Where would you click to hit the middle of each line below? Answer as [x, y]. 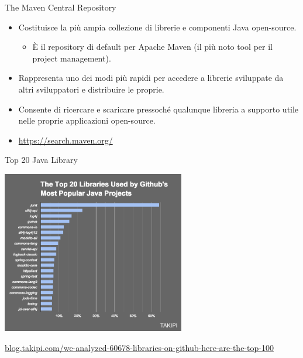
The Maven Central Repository [61, 7]
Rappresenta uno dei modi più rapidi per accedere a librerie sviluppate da [151, 78]
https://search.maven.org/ [66, 140]
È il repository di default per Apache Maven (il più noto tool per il [152, 47]
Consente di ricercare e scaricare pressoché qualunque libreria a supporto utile [159, 109]
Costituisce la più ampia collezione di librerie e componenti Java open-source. [157, 27]
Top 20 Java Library [41, 160]
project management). [72, 58]
